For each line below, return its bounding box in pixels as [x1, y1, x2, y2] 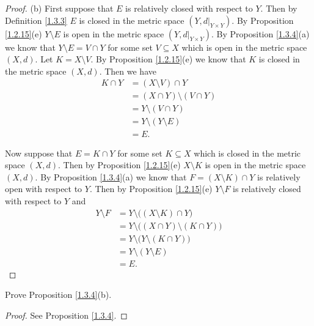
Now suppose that [5, 146, 73, 159]
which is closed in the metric [194, 146, 301, 159]
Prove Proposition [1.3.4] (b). [5, 288, 112, 301]
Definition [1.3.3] [5, 13, 67, 26]
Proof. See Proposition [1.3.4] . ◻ [5, 308, 128, 321]
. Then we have [99, 64, 156, 77]
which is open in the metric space [181, 40, 307, 53]
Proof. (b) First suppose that [5, 2, 114, 14]
